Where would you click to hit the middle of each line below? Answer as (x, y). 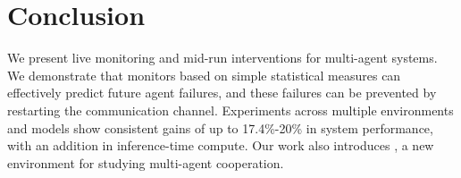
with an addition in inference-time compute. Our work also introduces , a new (221, 145)
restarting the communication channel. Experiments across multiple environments (230, 110)
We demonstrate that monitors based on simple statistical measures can (204, 75)
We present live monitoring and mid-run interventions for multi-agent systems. (222, 58)
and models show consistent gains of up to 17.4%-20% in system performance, (220, 127)
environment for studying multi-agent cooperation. (146, 162)
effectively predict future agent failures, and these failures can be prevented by (222, 93)
